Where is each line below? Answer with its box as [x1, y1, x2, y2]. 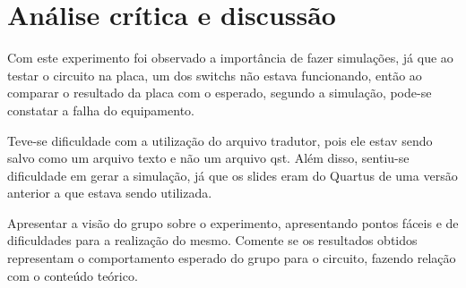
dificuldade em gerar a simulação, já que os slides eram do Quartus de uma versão [7, 165, 458, 184]
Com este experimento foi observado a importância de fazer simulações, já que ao [7, 48, 453, 67]
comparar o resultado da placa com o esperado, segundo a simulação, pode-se [7, 83, 432, 102]
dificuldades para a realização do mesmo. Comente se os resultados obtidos [7, 231, 418, 250]
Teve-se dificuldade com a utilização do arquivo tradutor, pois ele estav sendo [7, 131, 433, 149]
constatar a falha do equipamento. [7, 100, 194, 119]
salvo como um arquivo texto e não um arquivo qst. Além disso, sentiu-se [7, 148, 410, 167]
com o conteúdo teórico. [7, 266, 138, 284]
